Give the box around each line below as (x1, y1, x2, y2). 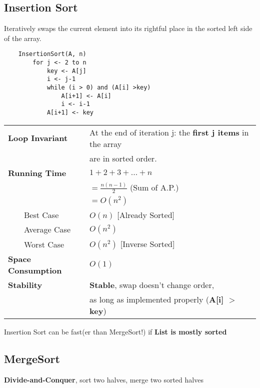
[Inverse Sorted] (120, 238, 175, 250)
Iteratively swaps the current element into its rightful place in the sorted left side (4, 23, 252, 33)
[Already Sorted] (117, 209, 175, 221)
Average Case (24, 223, 70, 235)
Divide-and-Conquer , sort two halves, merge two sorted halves (4, 374, 203, 384)
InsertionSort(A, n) (18, 50, 86, 58)
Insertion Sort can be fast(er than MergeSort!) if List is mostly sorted (4, 326, 227, 337)
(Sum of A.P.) (129, 181, 179, 193)
